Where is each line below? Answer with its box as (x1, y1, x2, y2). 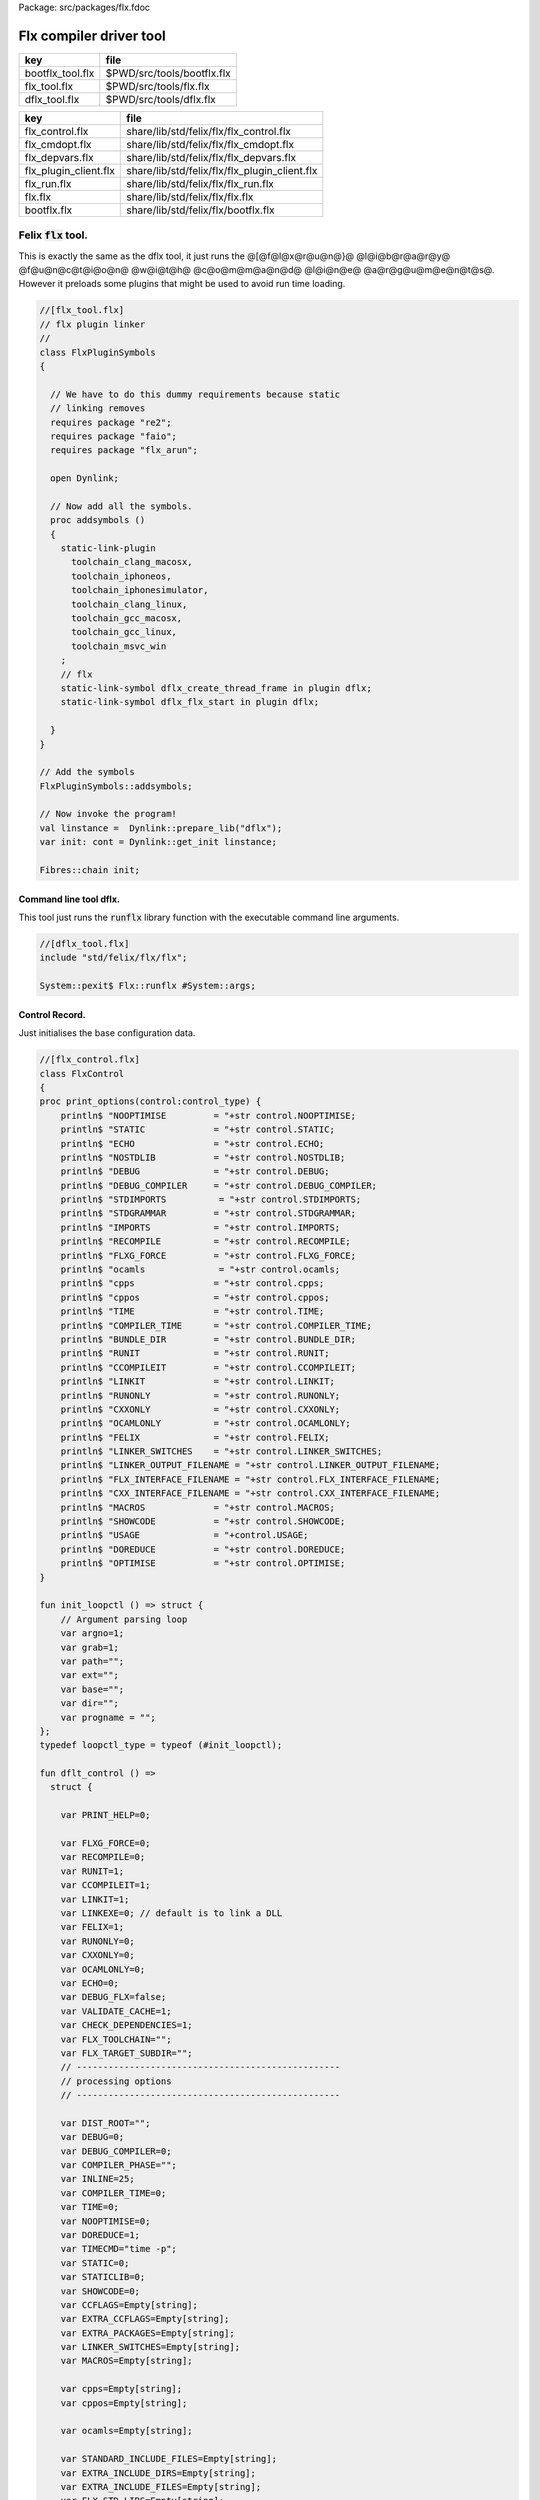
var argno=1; (60, 1628, 125, 1639)
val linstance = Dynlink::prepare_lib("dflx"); (39, 822, 283, 834)
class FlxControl (39, 1068, 125, 1079)
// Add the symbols (39, 766, 135, 778)
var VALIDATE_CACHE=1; (60, 2005, 172, 2017)
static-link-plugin (60, 543, 157, 554)
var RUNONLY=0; (60, 1935, 135, 1947)
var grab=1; (60, 1641, 120, 1653)
